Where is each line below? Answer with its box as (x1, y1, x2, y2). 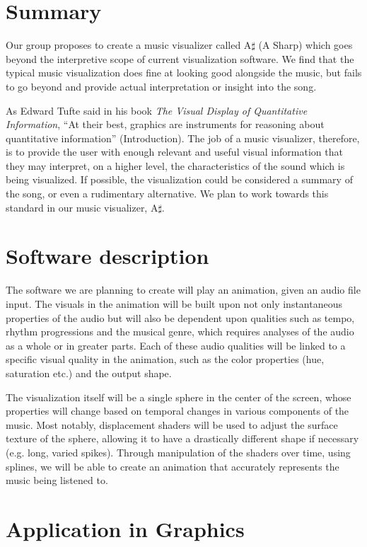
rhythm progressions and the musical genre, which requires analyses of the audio (6, 324, 354, 339)
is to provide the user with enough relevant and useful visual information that (6, 144, 343, 159)
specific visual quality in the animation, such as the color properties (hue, (6, 352, 325, 367)
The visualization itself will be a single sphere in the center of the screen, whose (6, 389, 351, 404)
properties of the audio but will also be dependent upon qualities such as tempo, (6, 310, 355, 325)
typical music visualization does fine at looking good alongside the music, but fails (6, 65, 362, 80)
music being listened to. (6, 473, 108, 488)
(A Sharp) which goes (258, 38, 353, 52)
